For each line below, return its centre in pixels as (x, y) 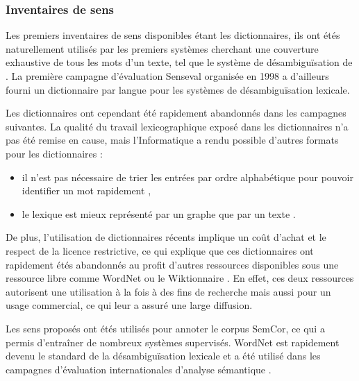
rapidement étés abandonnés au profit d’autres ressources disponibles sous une (172, 264)
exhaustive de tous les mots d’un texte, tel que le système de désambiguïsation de (179, 62)
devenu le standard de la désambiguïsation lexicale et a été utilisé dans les (163, 356)
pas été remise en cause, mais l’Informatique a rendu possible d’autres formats (172, 140)
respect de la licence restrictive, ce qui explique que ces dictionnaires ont (160, 250)
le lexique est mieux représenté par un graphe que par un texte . (159, 213)
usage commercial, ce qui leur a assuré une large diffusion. (129, 305)
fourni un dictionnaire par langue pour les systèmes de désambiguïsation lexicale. (178, 89)
